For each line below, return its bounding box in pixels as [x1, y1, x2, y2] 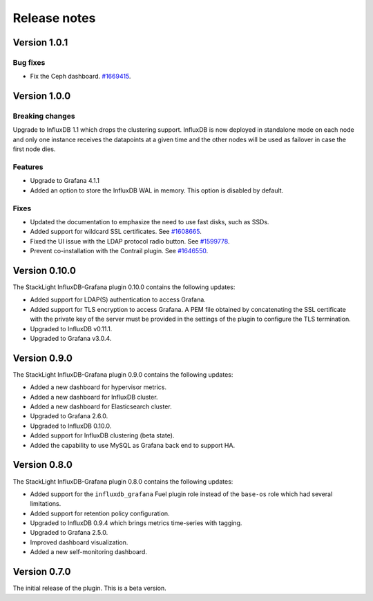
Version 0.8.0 [12, 459, 73, 471]
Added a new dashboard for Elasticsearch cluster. [30, 402, 172, 411]
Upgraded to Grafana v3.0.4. [30, 334, 112, 342]
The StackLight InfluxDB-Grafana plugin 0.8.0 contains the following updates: [12, 477, 233, 486]
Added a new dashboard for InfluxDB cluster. [30, 393, 158, 401]
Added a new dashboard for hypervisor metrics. [30, 383, 167, 391]
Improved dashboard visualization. [30, 538, 128, 546]
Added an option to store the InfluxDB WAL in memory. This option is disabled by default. [30, 186, 284, 195]
